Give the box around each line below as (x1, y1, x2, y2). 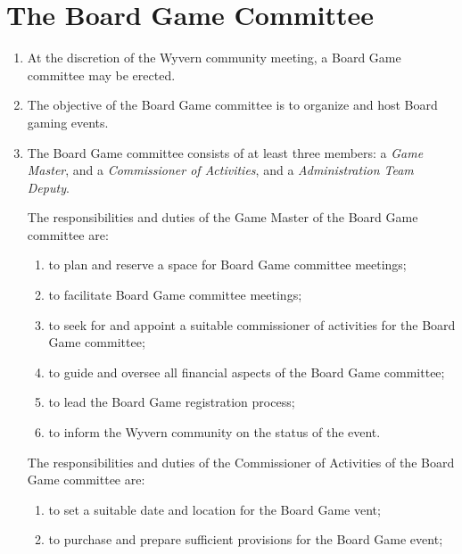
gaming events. (27, 112, 109, 131)
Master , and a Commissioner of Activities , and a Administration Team (27, 161, 414, 179)
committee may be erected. (27, 65, 176, 84)
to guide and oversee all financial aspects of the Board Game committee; (48, 362, 445, 381)
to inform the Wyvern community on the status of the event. (48, 423, 381, 442)
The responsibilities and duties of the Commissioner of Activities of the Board (27, 452, 455, 471)
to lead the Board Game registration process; (48, 393, 295, 411)
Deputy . (27, 178, 70, 196)
